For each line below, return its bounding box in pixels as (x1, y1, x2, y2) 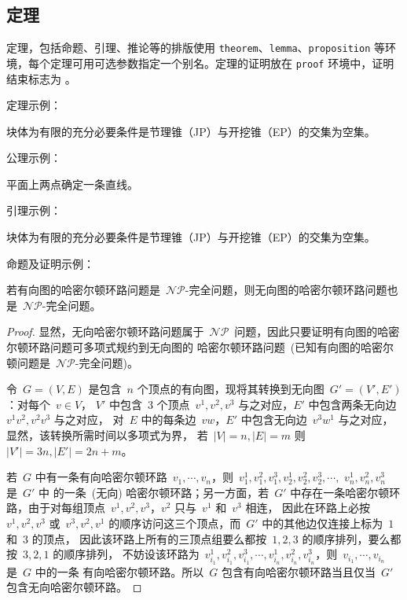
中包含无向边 (240, 411, 307, 428)
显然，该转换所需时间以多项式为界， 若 (6, 427, 208, 444)
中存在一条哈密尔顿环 (290, 484, 401, 500)
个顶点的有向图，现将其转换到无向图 (137, 381, 324, 397)
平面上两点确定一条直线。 (6, 175, 138, 192)
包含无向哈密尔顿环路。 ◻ (6, 579, 142, 595)
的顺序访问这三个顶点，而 (108, 514, 241, 531)
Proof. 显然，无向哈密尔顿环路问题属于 (6, 323, 204, 340)
